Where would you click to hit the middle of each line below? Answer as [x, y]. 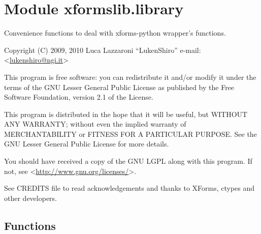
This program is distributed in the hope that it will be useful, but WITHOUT [126, 114]
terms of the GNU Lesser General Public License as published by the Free [119, 87]
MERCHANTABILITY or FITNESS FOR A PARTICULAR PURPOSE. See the [130, 134]
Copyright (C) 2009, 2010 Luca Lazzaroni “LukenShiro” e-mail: [103, 50]
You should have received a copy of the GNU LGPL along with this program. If [128, 161]
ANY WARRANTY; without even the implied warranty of [95, 124]
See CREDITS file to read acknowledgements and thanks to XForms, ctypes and [129, 188]
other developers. [30, 198]
